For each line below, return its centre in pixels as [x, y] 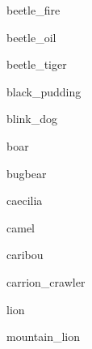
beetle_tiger [37, 64]
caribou [25, 255]
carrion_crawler [46, 281]
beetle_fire [33, 10]
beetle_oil [31, 37]
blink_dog [32, 119]
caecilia [25, 200]
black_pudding [44, 91]
